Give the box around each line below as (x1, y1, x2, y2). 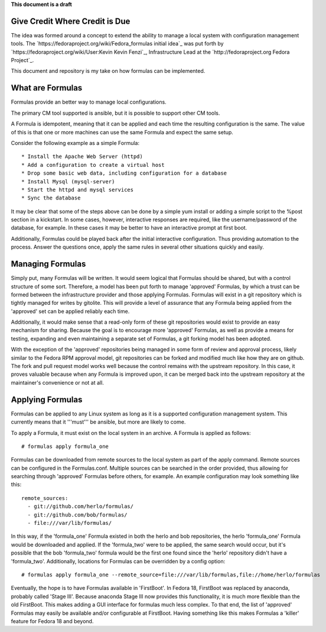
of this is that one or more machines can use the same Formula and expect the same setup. (11, 128, 233, 136)
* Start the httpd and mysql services (21, 186, 134, 193)
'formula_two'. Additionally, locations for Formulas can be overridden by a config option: (11, 557, 226, 565)
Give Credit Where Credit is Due (11, 16, 131, 26)
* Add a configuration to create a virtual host (21, 162, 165, 168)
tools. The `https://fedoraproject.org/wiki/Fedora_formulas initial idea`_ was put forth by (11, 40, 224, 47)
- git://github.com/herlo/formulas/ (27, 503, 134, 510)
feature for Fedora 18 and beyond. (11, 617, 94, 624)
